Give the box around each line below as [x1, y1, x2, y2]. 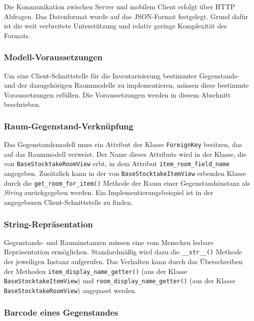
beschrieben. [4, 99, 41, 109]
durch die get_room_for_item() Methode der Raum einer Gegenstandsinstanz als [4, 177, 250, 188]
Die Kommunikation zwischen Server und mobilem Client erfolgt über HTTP [4, 1, 235, 11]
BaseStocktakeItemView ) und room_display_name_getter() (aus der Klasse [4, 275, 235, 286]
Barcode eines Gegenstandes [4, 306, 118, 318]
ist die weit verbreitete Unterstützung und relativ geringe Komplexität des [4, 21, 227, 31]
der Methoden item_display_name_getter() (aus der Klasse [4, 266, 187, 276]
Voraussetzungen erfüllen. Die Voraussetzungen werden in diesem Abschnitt [4, 89, 231, 99]
